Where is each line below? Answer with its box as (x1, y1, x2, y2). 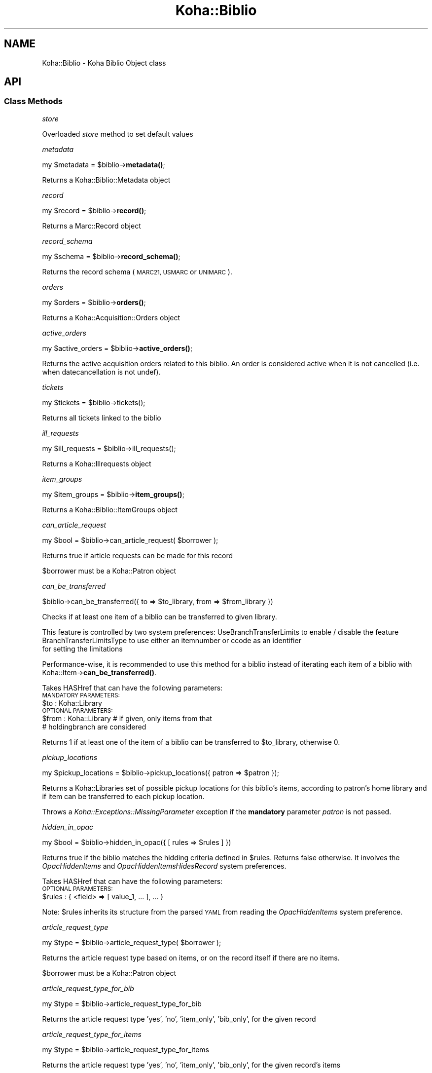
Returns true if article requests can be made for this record (42, 551, 233, 560)
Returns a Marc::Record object (42, 221, 141, 230)
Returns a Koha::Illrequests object (42, 459, 151, 468)
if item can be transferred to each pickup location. (42, 792, 205, 801)
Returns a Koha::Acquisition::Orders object (42, 313, 180, 322)
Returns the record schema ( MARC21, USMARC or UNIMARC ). (42, 267, 232, 276)
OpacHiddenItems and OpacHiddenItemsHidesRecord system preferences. (42, 861, 287, 870)
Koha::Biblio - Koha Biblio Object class (42, 58, 166, 67)
